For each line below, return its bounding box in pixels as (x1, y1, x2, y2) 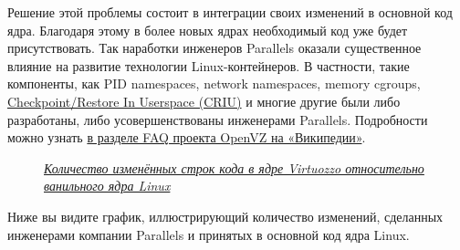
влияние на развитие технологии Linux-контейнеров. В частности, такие (7, 56, 410, 75)
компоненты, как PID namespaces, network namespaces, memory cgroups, (7, 74, 421, 93)
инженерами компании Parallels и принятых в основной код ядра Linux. (7, 224, 410, 244)
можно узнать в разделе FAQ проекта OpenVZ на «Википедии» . (7, 128, 366, 147)
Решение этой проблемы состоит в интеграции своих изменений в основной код (7, 3, 453, 21)
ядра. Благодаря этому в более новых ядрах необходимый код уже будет (7, 20, 408, 39)
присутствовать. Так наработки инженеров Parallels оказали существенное (7, 38, 422, 57)
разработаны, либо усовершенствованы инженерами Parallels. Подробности (7, 109, 428, 129)
